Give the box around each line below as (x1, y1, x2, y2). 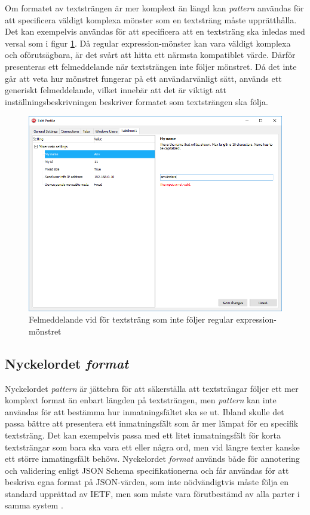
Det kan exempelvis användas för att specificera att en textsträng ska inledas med (5, 25, 305, 38)
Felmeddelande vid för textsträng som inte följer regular (29, 313, 234, 326)
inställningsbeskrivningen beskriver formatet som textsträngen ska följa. (5, 95, 268, 108)
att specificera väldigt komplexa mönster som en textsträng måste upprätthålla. (5, 13, 297, 26)
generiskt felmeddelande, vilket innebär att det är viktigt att (5, 84, 226, 96)
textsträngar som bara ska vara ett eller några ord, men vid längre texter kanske (5, 440, 300, 453)
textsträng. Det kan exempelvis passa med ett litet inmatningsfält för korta (5, 428, 281, 441)
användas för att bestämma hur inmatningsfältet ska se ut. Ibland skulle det (5, 405, 284, 418)
